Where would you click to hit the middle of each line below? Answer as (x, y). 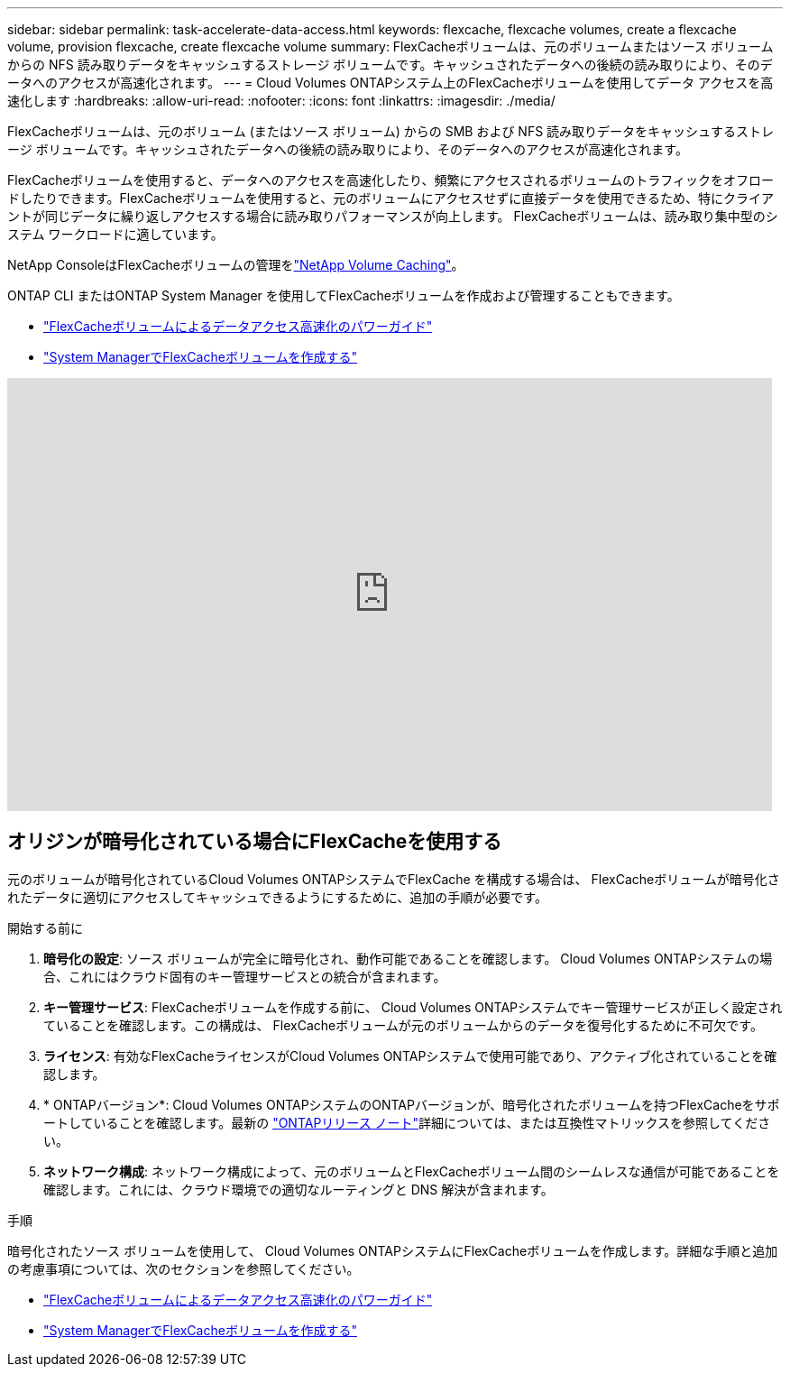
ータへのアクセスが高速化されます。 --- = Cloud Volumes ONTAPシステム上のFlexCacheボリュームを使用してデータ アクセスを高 (390, 83)
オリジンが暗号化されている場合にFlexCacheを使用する (255, 842)
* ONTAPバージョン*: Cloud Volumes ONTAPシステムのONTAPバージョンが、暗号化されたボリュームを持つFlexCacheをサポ (412, 1104)
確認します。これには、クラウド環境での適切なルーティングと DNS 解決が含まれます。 (299, 1189)
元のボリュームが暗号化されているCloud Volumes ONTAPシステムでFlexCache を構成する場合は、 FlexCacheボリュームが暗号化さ (394, 879)
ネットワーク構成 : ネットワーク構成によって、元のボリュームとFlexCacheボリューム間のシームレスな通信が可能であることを (412, 1171)
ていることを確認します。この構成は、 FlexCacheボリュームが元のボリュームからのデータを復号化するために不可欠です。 (403, 1025)
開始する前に (45, 927)
